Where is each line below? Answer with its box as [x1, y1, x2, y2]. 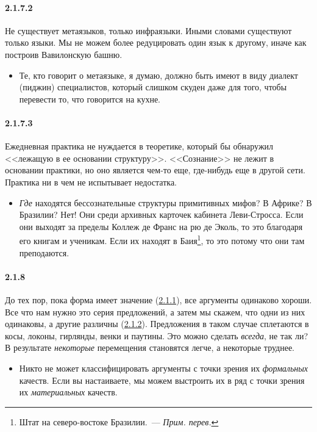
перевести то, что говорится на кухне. [19, 92, 160, 105]
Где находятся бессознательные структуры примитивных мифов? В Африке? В [19, 196, 312, 209]
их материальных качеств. [19, 386, 118, 398]
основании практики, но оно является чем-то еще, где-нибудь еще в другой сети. [5, 164, 305, 176]
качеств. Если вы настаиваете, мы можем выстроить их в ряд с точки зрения [19, 373, 305, 386]
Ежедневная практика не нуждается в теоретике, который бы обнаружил [5, 140, 274, 153]
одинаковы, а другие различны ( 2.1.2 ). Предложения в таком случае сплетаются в [5, 317, 309, 330]
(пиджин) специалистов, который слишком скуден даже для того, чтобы [19, 81, 287, 93]
